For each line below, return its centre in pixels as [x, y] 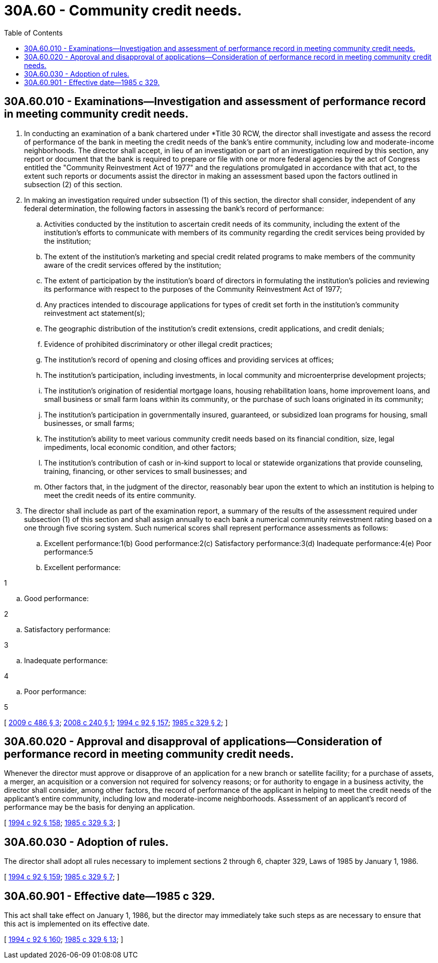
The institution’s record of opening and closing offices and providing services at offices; [189, 359]
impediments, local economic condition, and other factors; [140, 447]
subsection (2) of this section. [73, 184]
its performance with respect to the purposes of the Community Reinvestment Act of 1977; [193, 289]
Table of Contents [34, 33]
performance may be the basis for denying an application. [100, 807]
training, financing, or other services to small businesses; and [146, 471]
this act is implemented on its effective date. [77, 924]
